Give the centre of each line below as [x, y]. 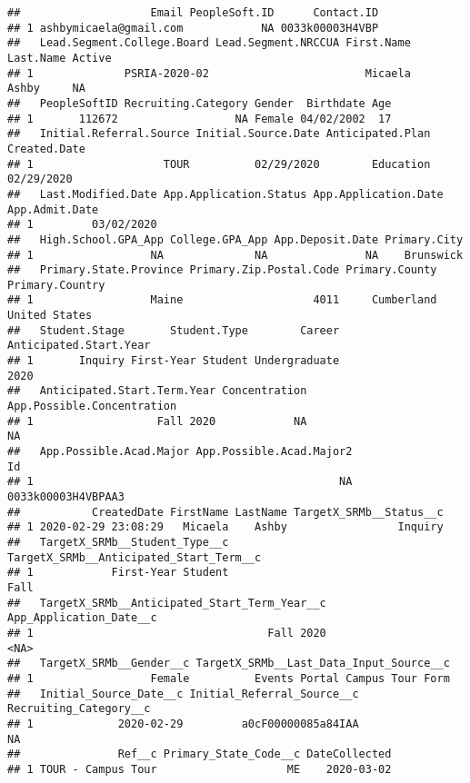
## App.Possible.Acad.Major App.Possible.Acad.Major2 [180, 452]
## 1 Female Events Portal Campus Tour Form [229, 678]
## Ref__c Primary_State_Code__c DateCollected [200, 754]
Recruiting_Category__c [79, 709]
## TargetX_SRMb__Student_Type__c [118, 542]
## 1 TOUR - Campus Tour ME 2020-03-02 [200, 769]
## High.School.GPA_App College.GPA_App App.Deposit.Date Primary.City [235, 239]
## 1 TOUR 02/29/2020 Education [219, 164]
